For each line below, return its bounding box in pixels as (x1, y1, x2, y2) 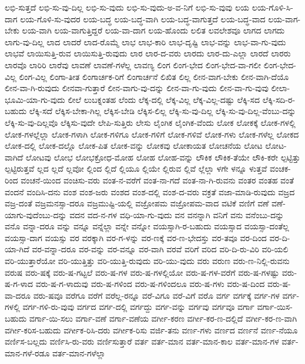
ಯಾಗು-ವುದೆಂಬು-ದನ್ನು (5, 208, 67, 221)
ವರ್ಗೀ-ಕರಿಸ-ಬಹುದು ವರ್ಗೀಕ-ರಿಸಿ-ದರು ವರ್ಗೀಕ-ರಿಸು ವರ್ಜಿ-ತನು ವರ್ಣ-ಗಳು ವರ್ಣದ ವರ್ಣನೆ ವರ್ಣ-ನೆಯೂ (5, 323, 298, 336)
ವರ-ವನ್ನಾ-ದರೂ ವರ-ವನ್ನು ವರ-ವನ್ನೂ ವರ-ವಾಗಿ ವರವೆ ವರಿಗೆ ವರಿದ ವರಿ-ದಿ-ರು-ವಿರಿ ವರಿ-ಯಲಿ (32, 243, 289, 255)
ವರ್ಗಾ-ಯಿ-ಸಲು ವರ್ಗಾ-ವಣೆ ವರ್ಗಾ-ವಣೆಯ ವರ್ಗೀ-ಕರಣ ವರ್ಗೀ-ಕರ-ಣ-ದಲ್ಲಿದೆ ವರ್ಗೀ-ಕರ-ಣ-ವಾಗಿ (29, 312, 297, 325)
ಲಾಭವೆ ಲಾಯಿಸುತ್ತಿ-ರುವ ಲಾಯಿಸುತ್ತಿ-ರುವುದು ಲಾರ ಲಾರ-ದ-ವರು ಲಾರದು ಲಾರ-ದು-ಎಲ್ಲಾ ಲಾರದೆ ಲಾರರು (5, 47, 291, 59)
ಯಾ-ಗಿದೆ (5, 243, 29, 255)
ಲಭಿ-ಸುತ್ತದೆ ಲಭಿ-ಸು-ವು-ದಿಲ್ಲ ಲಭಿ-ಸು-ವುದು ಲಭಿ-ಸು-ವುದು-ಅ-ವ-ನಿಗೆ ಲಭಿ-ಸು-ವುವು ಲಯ (5, 1, 249, 13)
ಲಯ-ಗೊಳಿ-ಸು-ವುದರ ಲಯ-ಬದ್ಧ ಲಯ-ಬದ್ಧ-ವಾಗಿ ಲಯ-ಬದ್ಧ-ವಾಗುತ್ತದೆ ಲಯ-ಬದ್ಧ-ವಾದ (20, 12, 266, 25)
